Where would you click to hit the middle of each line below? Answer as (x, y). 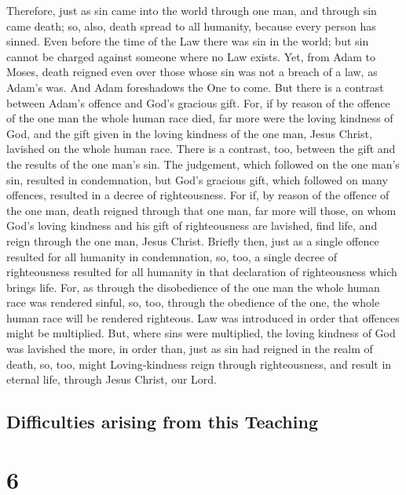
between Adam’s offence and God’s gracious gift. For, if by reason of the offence (198, 102)
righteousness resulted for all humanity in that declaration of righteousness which (202, 272)
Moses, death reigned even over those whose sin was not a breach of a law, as (192, 72)
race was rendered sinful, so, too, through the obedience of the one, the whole (193, 302)
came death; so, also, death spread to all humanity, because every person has (191, 25)
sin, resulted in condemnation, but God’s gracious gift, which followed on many (197, 179)
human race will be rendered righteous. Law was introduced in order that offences (203, 317)
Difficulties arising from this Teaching (162, 422)
